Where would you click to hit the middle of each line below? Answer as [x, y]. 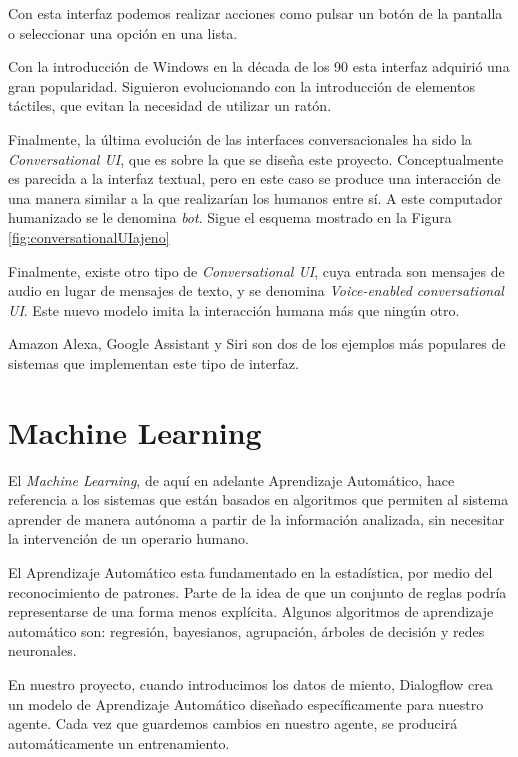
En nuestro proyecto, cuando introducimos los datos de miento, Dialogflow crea [251, 683]
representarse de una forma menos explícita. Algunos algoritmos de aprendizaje [251, 611]
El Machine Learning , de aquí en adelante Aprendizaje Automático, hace [231, 479]
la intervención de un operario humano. [128, 538]
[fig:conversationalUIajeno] [89, 236]
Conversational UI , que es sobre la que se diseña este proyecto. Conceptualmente [256, 158]
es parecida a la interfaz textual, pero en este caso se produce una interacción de [254, 178]
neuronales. [42, 650]
